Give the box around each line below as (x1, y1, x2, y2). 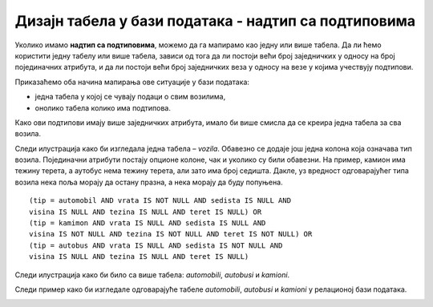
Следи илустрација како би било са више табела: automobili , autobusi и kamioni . (14, 269, 290, 280)
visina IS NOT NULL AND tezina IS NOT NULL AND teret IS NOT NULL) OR (29, 229, 313, 239)
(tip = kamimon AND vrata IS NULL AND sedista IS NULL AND (29, 219, 266, 228)
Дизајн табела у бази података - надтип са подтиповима (14, 12, 416, 30)
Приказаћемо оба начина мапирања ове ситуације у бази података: (14, 77, 250, 87)
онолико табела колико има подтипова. (34, 103, 172, 112)
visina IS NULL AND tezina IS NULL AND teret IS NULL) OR (29, 207, 262, 216)
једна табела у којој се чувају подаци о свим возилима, (34, 92, 226, 102)
